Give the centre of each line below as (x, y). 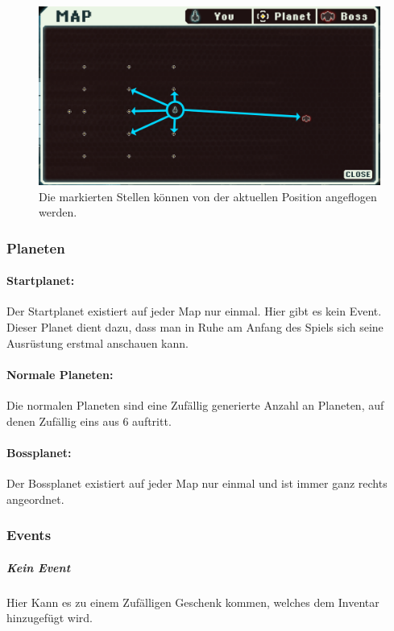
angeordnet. (35, 499)
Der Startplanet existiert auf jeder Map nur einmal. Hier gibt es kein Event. (194, 311)
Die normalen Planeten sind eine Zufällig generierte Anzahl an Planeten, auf (195, 404)
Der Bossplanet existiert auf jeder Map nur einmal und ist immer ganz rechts (197, 483)
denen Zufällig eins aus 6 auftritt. (89, 421)
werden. (58, 212)
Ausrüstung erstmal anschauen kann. (97, 342)
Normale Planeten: (60, 374)
